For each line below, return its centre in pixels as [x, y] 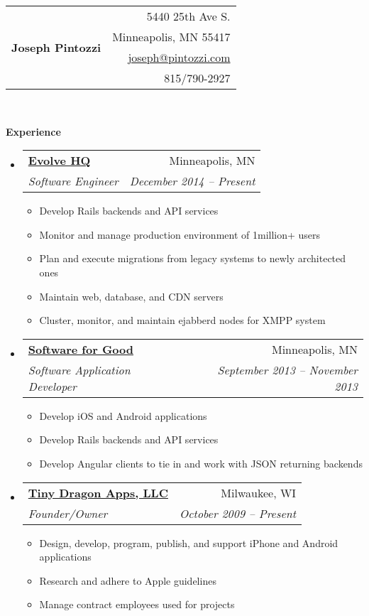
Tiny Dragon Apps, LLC [98, 492]
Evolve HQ [59, 161]
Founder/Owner [68, 513]
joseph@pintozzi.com [179, 57]
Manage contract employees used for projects [137, 604]
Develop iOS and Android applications [123, 415]
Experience [33, 131]
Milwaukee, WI [259, 492]
